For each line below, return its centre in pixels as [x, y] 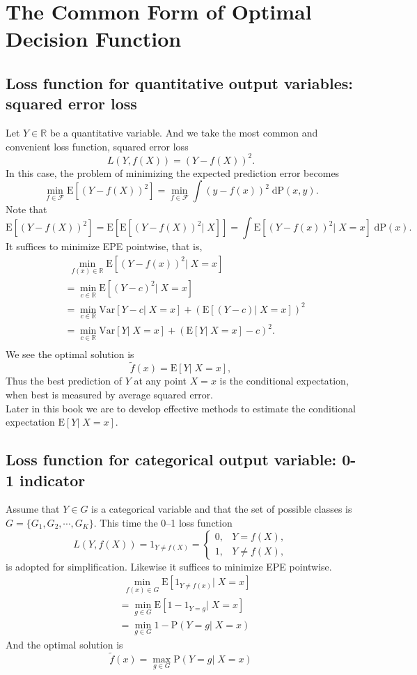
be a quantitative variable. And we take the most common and [184, 133]
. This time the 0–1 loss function [163, 523]
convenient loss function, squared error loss [97, 146]
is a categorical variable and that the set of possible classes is [222, 509]
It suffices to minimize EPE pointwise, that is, [104, 246]
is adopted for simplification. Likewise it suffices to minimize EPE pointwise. [169, 566]
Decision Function [94, 39]
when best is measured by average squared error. [110, 395]
